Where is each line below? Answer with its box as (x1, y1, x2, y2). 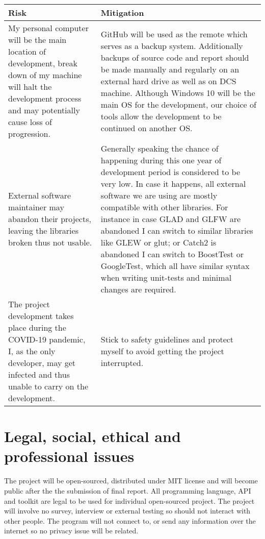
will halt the (8, 81, 52, 92)
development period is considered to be (100, 166, 240, 178)
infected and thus (8, 369, 70, 380)
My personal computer (8, 22, 89, 34)
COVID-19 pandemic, (8, 333, 86, 345)
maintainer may (8, 201, 64, 213)
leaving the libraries (8, 225, 78, 236)
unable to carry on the (8, 380, 88, 392)
